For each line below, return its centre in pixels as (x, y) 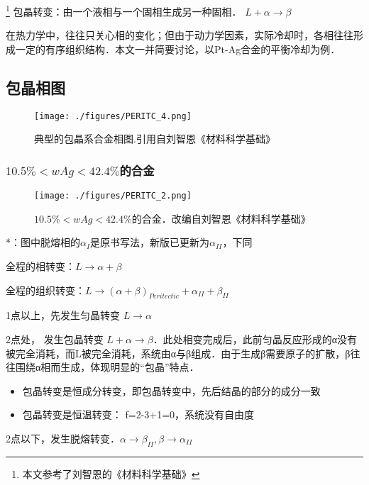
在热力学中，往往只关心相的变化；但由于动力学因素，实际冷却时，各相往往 (180, 35)
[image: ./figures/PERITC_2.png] (113, 196)
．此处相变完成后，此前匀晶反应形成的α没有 (255, 339)
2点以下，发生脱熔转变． (63, 438)
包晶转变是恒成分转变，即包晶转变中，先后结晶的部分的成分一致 (171, 390)
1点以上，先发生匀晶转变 (63, 315)
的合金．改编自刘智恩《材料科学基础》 (221, 218)
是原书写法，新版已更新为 (150, 242)
